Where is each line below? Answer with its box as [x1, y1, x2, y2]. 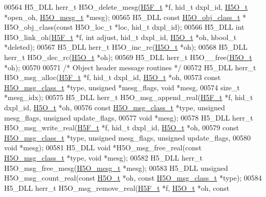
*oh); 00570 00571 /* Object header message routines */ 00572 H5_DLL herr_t [4, 62, 256, 72]
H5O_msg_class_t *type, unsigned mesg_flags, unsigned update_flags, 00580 [4, 132, 251, 143]
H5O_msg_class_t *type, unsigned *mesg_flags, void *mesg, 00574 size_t [4, 82, 240, 92]
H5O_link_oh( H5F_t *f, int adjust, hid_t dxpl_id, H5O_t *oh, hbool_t [4, 31, 237, 42]
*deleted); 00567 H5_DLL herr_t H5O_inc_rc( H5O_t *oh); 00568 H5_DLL [4, 42, 248, 52]
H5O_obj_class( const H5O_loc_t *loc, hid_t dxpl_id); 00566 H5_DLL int [4, 22, 245, 32]
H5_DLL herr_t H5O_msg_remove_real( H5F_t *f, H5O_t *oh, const [4, 182, 230, 193]
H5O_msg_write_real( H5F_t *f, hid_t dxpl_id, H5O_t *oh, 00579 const [4, 122, 239, 133]
